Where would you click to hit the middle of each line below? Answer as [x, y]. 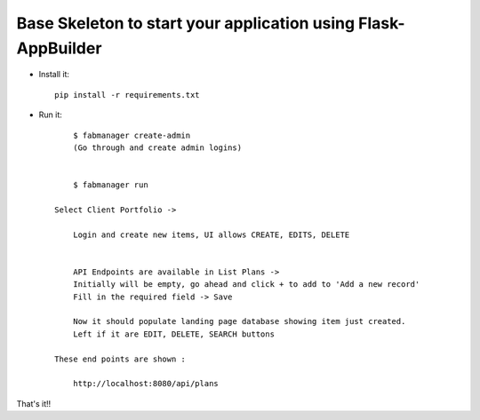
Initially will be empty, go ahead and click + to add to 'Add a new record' [246, 285]
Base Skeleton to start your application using [186, 23]
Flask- [382, 23]
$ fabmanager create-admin [132, 135]
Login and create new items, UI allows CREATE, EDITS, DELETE [211, 234]
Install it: [54, 75]
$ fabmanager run [110, 185]
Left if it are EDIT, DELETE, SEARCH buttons [174, 334]
